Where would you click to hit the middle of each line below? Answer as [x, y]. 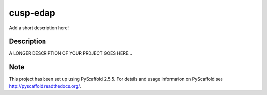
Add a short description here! [39, 28]
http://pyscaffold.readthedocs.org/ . [45, 86]
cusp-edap [32, 13]
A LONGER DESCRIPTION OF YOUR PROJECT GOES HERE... [70, 53]
